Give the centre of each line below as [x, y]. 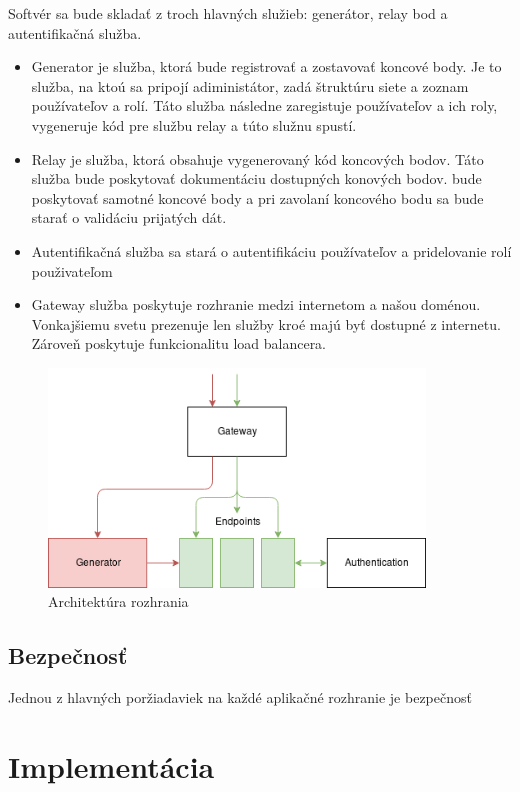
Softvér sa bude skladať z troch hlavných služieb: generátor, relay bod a [228, 13]
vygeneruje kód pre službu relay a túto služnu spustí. [194, 124]
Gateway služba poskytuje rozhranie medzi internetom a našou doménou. [256, 304]
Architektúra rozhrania [118, 601]
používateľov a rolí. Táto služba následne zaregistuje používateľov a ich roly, [264, 105]
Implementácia [111, 765]
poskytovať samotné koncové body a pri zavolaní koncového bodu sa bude [257, 197]
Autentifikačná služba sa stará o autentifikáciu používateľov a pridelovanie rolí [271, 250]
